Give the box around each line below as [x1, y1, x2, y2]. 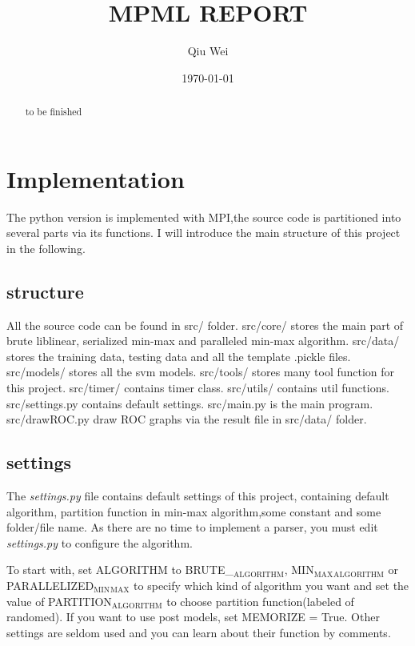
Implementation [6, 162, 185, 195]
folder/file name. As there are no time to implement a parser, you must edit [6, 519, 378, 536]
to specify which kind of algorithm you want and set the [134, 577, 409, 594]
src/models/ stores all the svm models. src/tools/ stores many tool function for [6, 363, 395, 380]
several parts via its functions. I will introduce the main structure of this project [6, 224, 401, 241]
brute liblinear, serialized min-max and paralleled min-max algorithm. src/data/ [6, 332, 400, 349]
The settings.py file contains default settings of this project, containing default [6, 488, 389, 504]
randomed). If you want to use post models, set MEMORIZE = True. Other [6, 608, 380, 625]
